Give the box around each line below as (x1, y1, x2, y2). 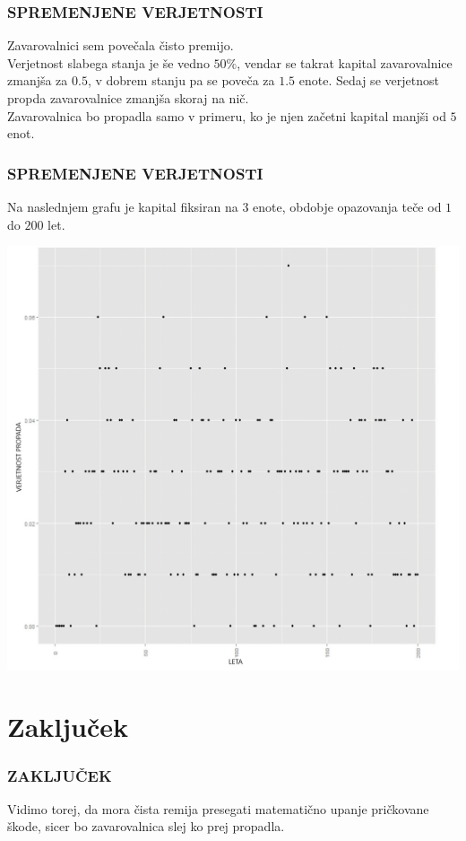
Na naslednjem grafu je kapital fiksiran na (7, 197, 238, 215)
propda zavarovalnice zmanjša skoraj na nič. (7, 89, 249, 107)
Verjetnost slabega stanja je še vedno (7, 53, 210, 72)
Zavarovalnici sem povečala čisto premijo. (7, 36, 234, 55)
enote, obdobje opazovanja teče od (253, 197, 442, 215)
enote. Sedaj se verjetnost (298, 71, 439, 90)
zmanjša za (7, 71, 68, 90)
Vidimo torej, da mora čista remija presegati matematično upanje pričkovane (7, 799, 429, 818)
